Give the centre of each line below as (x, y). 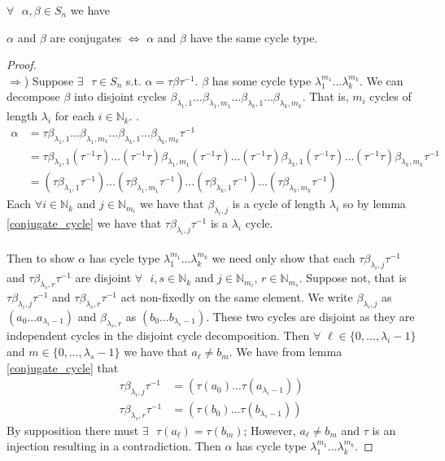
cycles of (390, 96)
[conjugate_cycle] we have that (84, 223)
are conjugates (86, 37)
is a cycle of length (279, 204)
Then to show (41, 258)
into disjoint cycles (120, 96)
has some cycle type (262, 80)
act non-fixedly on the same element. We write (237, 296)
